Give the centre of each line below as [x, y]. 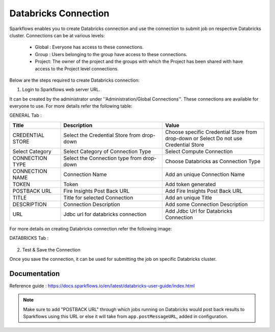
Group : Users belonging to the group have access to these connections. [111, 54]
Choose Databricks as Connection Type [213, 161]
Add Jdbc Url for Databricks [199, 211]
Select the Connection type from [103, 158]
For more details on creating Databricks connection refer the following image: [91, 228]
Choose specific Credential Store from [211, 132]
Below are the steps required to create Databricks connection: [75, 80]
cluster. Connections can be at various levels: [57, 35]
